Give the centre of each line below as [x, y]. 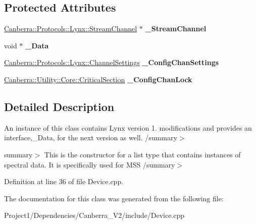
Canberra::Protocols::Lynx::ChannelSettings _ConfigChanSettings [112, 62]
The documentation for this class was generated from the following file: [114, 198]
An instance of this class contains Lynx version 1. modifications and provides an [128, 127]
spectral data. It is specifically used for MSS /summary [90, 164]
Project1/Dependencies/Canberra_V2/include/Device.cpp [94, 215]
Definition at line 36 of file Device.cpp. [64, 181]
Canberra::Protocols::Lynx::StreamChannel [71, 29]
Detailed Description [59, 106]
